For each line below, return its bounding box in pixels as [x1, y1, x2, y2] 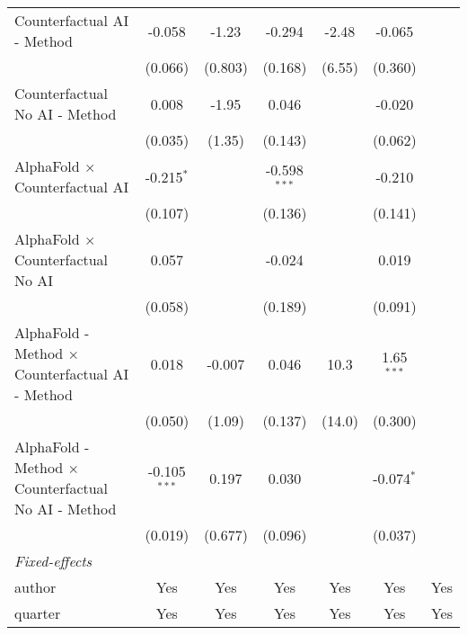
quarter [14, 603, 61, 623]
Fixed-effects [14, 550, 93, 571]
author [14, 577, 57, 597]
